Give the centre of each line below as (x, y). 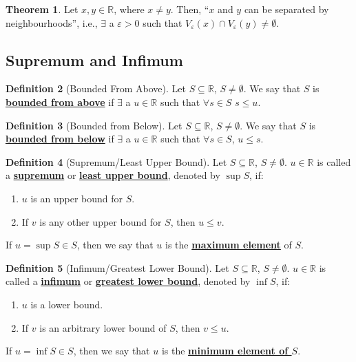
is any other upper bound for (101, 221)
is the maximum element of (229, 245)
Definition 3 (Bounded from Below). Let (94, 125)
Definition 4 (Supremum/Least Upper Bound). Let (116, 161)
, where (129, 9)
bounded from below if (60, 139)
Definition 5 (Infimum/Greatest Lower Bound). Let (117, 267)
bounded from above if (60, 102)
